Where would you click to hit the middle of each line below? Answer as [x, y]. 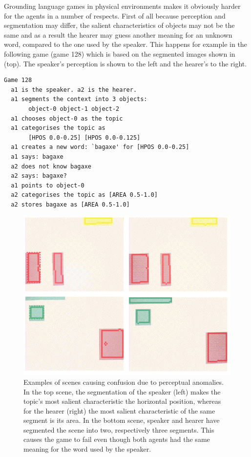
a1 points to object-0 [48, 185]
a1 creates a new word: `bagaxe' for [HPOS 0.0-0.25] [100, 147]
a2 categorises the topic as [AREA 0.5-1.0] [84, 195]
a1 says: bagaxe [37, 156]
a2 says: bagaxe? [39, 176]
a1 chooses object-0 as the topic [67, 118]
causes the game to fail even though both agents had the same [117, 439]
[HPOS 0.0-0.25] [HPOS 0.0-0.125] [84, 137]
